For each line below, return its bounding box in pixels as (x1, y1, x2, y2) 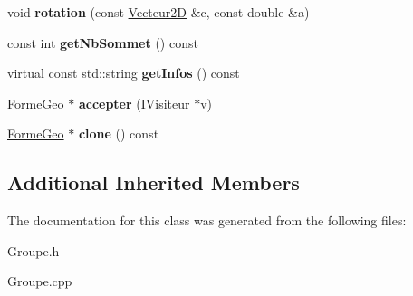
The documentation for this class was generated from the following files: (7, 211, 407, 230)
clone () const (78, 124, 159, 143)
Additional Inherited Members (7, 168, 300, 196)
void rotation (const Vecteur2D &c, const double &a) (7, 3, 310, 21)
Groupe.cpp (7, 272, 72, 291)
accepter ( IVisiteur (78, 93, 190, 112)
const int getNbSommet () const (7, 33, 198, 52)
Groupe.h (7, 241, 60, 260)
